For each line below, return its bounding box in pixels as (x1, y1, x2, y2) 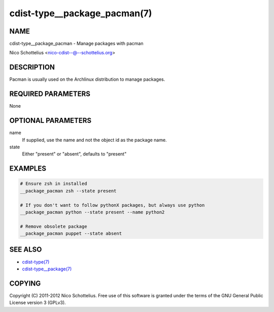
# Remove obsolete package (20, 224, 87, 229)
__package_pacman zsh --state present (20, 188, 117, 194)
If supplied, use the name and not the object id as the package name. (22, 137, 167, 143)
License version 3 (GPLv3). (9, 300, 66, 306)
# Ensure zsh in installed (20, 181, 87, 186)
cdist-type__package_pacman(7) (9, 8, 152, 19)
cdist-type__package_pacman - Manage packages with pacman (9, 41, 144, 47)
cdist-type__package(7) (22, 266, 72, 272)
